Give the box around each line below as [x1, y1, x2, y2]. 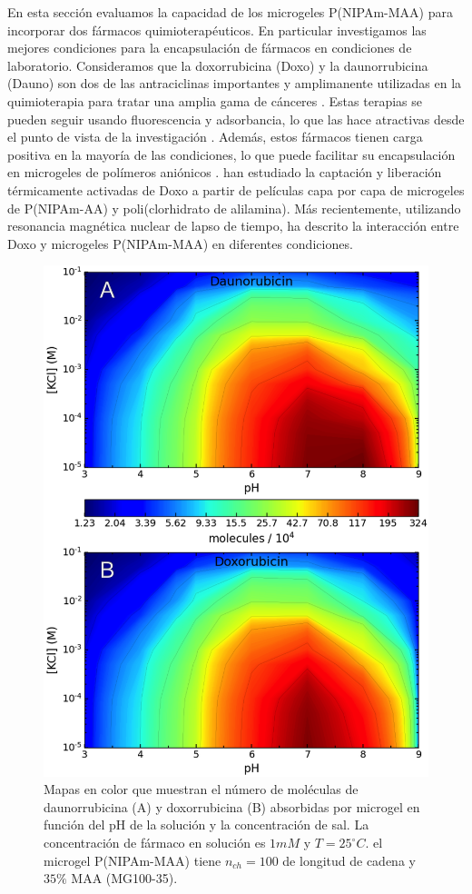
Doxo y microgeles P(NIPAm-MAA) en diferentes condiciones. [7, 233, 353, 253]
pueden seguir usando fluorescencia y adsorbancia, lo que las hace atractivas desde [7, 109, 465, 128]
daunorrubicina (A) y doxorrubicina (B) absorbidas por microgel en [44, 797, 420, 816]
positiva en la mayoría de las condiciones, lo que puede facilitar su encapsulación [7, 144, 456, 164]
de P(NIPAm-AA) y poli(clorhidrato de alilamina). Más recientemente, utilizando [7, 198, 461, 217]
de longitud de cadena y [282, 850, 416, 869]
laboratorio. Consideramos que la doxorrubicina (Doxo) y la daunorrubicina [7, 55, 428, 74]
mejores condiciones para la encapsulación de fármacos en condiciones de [7, 38, 412, 57]
